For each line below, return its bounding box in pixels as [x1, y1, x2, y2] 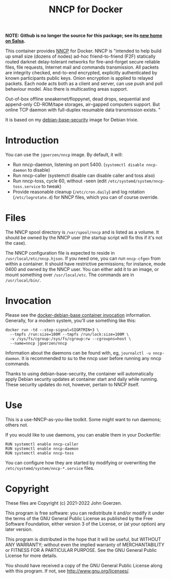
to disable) [28, 167, 50, 173]
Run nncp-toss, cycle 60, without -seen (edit [12, 178, 107, 184]
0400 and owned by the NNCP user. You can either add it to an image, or [5, 266, 159, 273]
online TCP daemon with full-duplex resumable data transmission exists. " [5, 107, 161, 113]
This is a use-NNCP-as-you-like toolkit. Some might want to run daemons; [5, 416, 161, 422]
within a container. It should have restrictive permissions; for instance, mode [5, 261, 166, 267]
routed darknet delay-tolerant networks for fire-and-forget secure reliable [5, 59, 160, 65]
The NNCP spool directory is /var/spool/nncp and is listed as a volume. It [5, 229, 159, 235]
